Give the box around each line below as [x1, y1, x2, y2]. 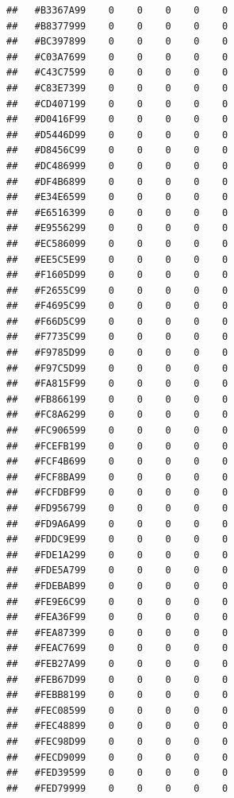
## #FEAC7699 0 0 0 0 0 [6, 642, 228, 654]
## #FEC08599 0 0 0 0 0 [6, 704, 228, 716]
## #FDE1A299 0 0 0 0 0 [6, 549, 228, 561]
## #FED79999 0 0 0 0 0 [6, 782, 228, 794]
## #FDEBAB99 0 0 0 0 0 [6, 580, 228, 592]
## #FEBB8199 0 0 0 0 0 [6, 689, 228, 701]
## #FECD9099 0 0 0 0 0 [6, 751, 228, 763]
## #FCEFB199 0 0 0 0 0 [6, 440, 228, 452]
